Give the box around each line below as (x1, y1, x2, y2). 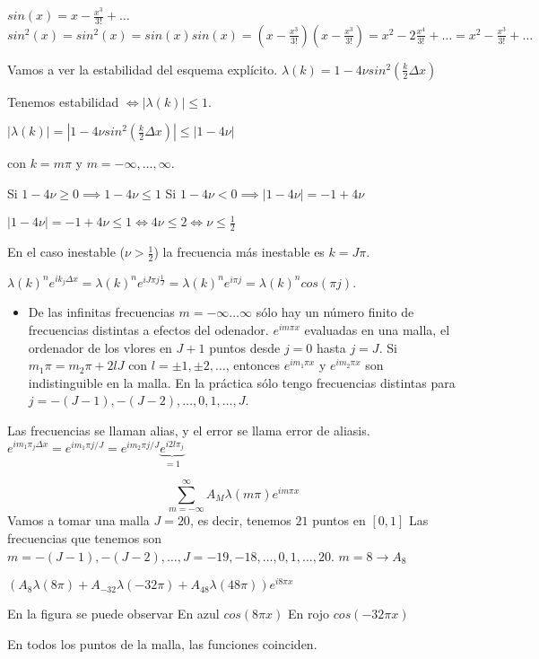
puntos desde (209, 338, 281, 356)
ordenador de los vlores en (28, 338, 172, 356)
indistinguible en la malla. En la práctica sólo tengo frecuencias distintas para (28, 373, 456, 391)
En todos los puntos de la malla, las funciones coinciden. (7, 634, 317, 653)
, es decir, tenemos (189, 511, 291, 530)
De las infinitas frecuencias (28, 303, 175, 321)
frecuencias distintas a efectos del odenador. (28, 321, 269, 339)
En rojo (287, 604, 330, 623)
